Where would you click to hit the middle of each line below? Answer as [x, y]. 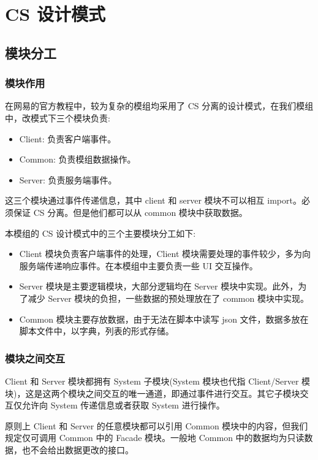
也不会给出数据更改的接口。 [78, 449]
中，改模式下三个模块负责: [58, 117]
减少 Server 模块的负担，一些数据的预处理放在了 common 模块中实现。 [168, 298]
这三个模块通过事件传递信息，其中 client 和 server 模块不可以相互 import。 [153, 200]
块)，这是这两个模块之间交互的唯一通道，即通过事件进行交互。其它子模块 [153, 393]
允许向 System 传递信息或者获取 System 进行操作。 [123, 405]
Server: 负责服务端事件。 [68, 179]
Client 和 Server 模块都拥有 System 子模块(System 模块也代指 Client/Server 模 [158, 381]
